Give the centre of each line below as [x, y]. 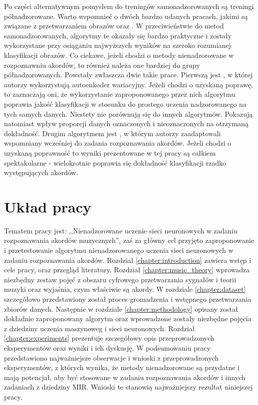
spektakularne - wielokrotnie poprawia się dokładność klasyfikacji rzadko [115, 162]
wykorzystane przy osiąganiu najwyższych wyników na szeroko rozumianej [118, 45]
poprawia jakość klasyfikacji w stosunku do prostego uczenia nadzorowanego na [125, 103]
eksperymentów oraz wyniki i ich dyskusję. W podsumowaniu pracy [107, 347]
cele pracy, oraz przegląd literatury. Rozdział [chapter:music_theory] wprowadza [127, 270]
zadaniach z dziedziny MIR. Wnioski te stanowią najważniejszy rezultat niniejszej [129, 387]
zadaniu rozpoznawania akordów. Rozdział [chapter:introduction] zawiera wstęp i [128, 260]
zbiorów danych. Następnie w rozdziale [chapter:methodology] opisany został [121, 308]
